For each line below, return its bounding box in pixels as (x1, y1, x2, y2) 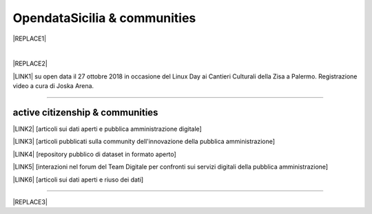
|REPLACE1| (12, 34, 47, 43)
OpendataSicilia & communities (12, 10, 196, 25)
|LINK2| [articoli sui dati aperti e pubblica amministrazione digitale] (12, 125, 203, 133)
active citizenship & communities (12, 107, 158, 118)
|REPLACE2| (12, 59, 48, 68)
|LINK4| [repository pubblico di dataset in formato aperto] (12, 150, 177, 158)
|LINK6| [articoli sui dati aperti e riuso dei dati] (12, 175, 144, 184)
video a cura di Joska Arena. (12, 82, 94, 90)
